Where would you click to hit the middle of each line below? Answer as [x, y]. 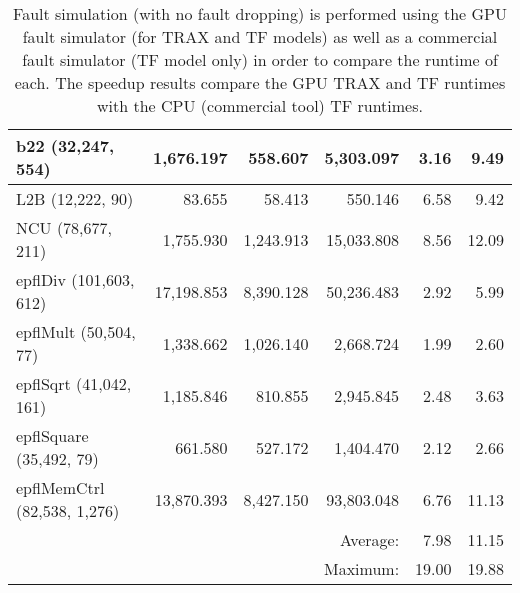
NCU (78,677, [64, 227]
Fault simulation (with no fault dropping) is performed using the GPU [260, 13]
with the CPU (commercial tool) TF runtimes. [260, 105]
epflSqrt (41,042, [74, 383]
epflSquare [52, 435]
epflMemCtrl [60, 487]
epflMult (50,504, [76, 331]
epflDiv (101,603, [75, 279]
